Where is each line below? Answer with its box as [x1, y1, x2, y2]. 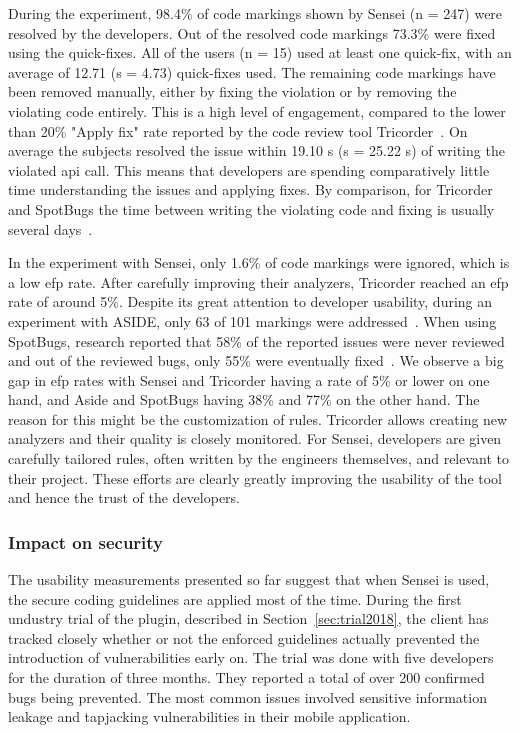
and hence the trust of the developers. [8, 487, 241, 508]
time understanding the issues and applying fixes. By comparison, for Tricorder [8, 179, 493, 200]
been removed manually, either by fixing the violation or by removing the [8, 81, 457, 102]
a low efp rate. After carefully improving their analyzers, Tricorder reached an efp [8, 271, 509, 292]
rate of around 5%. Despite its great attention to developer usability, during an [8, 291, 493, 312]
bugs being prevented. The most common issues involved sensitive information [8, 686, 487, 707]
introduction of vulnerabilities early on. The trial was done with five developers [8, 647, 494, 668]
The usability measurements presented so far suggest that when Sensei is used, [8, 569, 490, 590]
